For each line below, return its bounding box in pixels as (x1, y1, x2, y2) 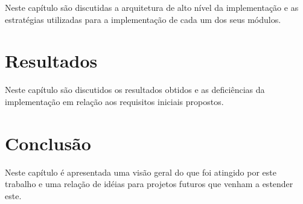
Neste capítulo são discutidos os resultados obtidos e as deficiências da (5, 83, 265, 96)
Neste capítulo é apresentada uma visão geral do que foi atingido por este (5, 165, 276, 178)
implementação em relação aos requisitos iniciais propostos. (5, 95, 224, 107)
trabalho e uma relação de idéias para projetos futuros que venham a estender (5, 177, 293, 190)
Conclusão (5, 130, 91, 155)
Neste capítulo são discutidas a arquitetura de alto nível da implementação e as (5, 1, 299, 13)
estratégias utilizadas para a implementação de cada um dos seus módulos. (5, 13, 281, 25)
